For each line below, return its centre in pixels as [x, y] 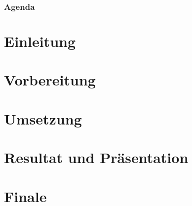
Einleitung [40, 41]
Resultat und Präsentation [96, 157]
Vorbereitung [50, 80]
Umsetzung [43, 118]
